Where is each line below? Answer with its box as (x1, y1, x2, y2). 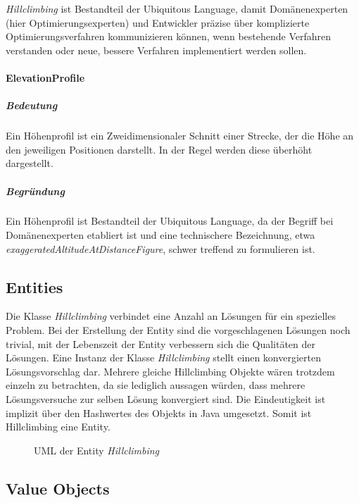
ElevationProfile (6, 70, 85, 85)
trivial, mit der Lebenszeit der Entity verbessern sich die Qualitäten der (6, 336, 315, 351)
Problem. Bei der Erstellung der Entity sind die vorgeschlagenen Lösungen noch (6, 323, 351, 337)
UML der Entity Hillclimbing (34, 442, 160, 457)
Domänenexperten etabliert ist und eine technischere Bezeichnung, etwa (6, 228, 315, 242)
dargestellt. (6, 156, 53, 170)
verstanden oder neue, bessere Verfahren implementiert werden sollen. (6, 42, 307, 57)
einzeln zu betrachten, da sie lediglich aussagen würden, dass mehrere (6, 378, 306, 392)
